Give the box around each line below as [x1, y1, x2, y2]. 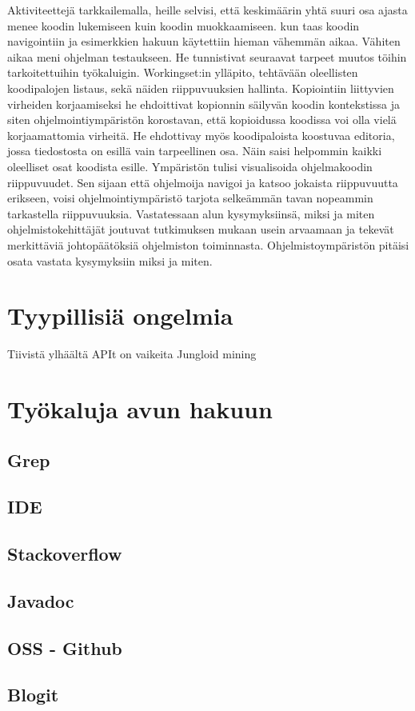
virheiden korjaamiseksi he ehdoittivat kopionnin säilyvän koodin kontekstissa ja [7, 95, 400, 112]
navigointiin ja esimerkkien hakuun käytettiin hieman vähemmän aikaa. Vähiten [7, 33, 401, 50]
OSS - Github [7, 635, 122, 660]
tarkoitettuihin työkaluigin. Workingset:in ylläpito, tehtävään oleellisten [7, 64, 358, 81]
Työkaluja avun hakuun [7, 393, 273, 425]
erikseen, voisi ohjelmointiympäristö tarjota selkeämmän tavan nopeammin [7, 190, 373, 206]
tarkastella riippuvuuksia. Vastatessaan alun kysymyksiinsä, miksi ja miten [7, 205, 375, 222]
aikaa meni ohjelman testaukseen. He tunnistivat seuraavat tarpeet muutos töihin [7, 48, 407, 65]
